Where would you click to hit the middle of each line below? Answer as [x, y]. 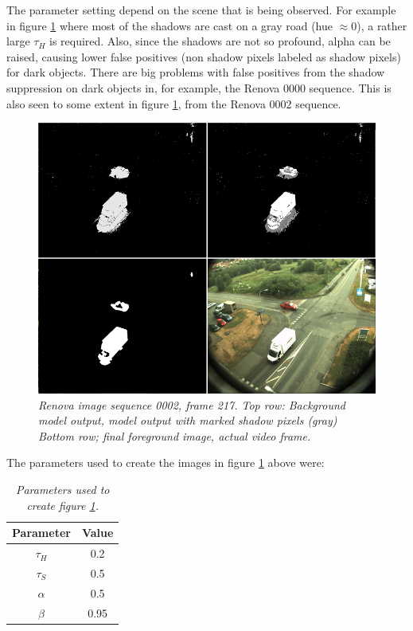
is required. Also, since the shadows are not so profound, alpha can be [220, 41]
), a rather [382, 25]
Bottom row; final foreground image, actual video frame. [175, 435]
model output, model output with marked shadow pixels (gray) [188, 420]
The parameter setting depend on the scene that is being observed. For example [201, 10]
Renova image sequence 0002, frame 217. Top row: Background [192, 404]
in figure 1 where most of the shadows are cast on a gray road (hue [169, 25]
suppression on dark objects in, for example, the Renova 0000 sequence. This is [199, 87]
